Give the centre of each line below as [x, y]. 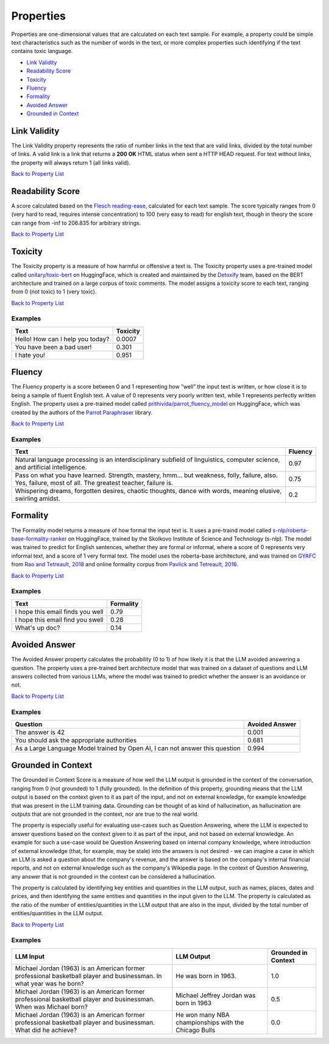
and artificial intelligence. [51, 467]
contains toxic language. [42, 51]
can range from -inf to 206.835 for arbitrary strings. [76, 223]
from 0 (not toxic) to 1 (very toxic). [54, 292]
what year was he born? [50, 984]
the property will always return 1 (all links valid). [71, 162]
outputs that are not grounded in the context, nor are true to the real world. [105, 814]
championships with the [210, 1022]
